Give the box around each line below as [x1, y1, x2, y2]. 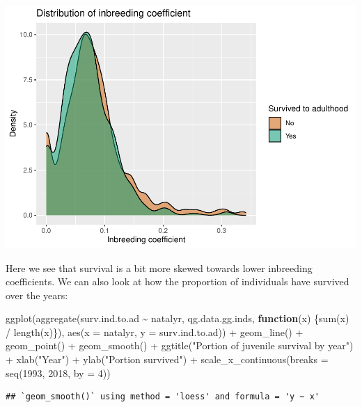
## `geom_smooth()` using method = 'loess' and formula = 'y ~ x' [6, 392, 320, 402]
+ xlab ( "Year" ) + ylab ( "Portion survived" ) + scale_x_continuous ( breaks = [6, 352, 329, 367]
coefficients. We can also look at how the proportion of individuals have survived [6, 274, 349, 289]
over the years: [6, 287, 68, 302]
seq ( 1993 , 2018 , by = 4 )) [6, 365, 111, 380]
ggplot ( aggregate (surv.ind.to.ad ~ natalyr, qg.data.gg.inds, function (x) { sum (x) [6, 311, 349, 326]
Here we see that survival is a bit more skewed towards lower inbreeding [6, 260, 313, 275]
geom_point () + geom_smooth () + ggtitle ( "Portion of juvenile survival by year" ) [6, 338, 354, 353]
